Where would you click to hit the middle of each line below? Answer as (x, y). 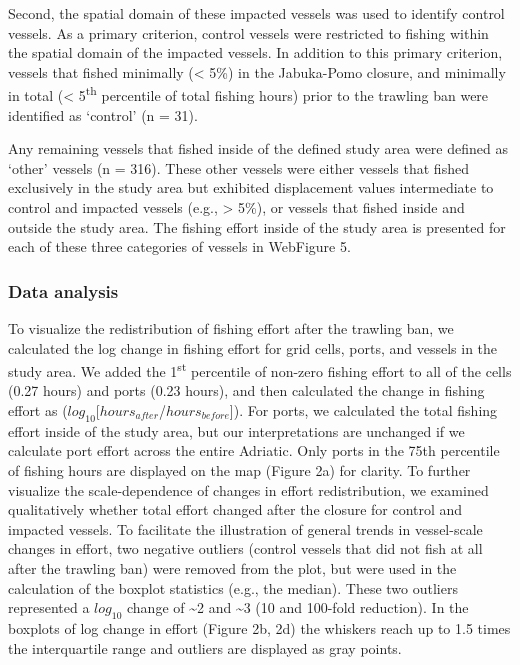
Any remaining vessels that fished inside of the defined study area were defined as (258, 148)
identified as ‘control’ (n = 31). (103, 114)
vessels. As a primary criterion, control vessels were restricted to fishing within (248, 32)
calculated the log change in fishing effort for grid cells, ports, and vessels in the (253, 347)
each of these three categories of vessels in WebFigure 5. (179, 246)
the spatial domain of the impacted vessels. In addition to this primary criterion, (255, 52)
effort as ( (38, 410)
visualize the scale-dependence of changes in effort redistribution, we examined (248, 489)
